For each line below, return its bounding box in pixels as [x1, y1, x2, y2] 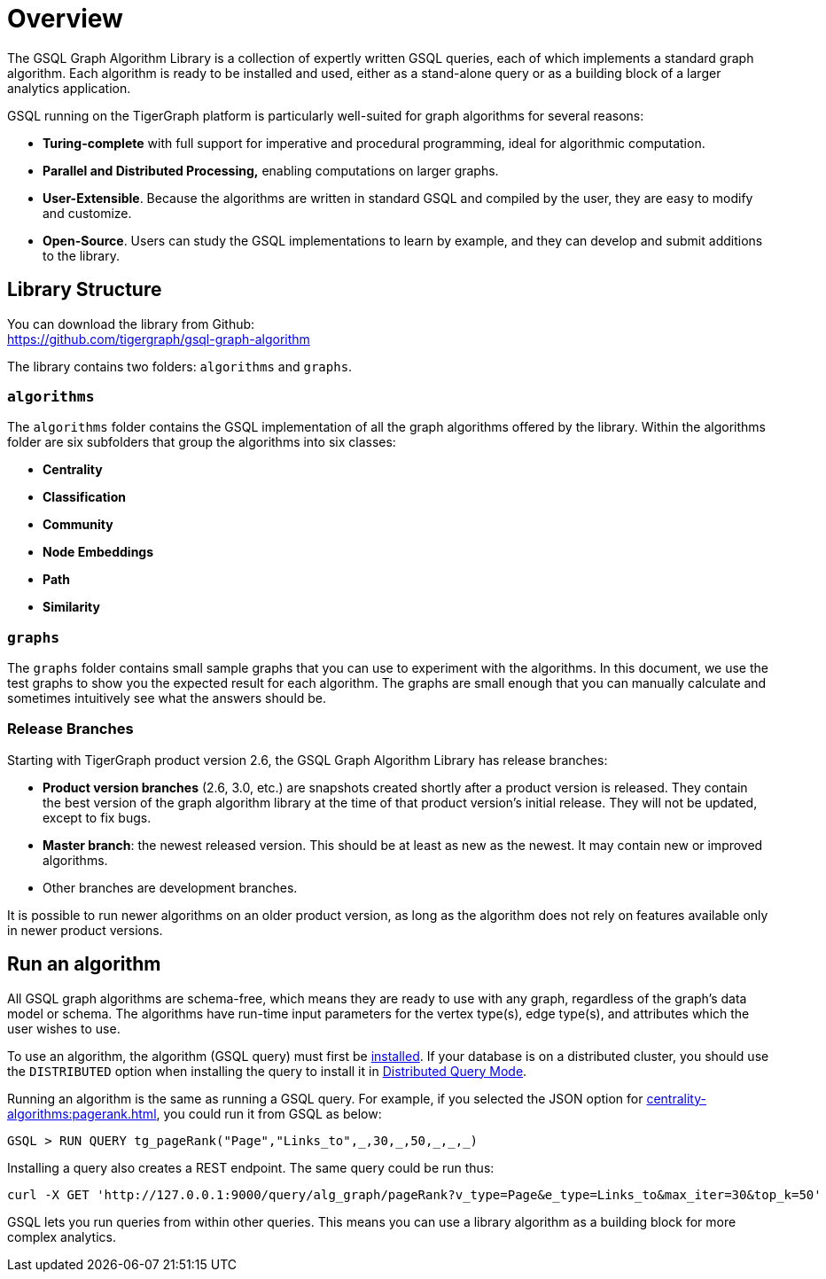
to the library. [43, 247, 120, 263]
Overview [7, 4, 123, 34]
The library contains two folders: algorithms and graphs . [7, 358, 353, 374]
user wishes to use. [7, 1020, 121, 1036]
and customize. [43, 205, 132, 221]
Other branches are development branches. [43, 879, 298, 895]
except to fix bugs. [43, 809, 152, 825]
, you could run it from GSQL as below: [156, 1105, 382, 1121]
